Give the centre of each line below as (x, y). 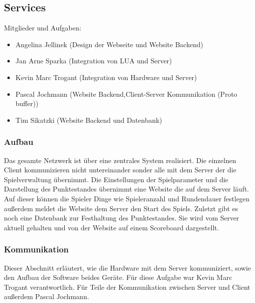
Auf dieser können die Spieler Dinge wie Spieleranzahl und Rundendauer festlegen (127, 198)
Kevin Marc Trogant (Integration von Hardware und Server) (106, 77)
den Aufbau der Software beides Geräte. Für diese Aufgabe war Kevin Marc (118, 277)
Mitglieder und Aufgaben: (43, 28)
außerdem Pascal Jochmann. (47, 296)
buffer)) (27, 103)
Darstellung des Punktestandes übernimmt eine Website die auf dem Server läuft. (127, 189)
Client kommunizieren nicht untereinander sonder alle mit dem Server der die (120, 170)
